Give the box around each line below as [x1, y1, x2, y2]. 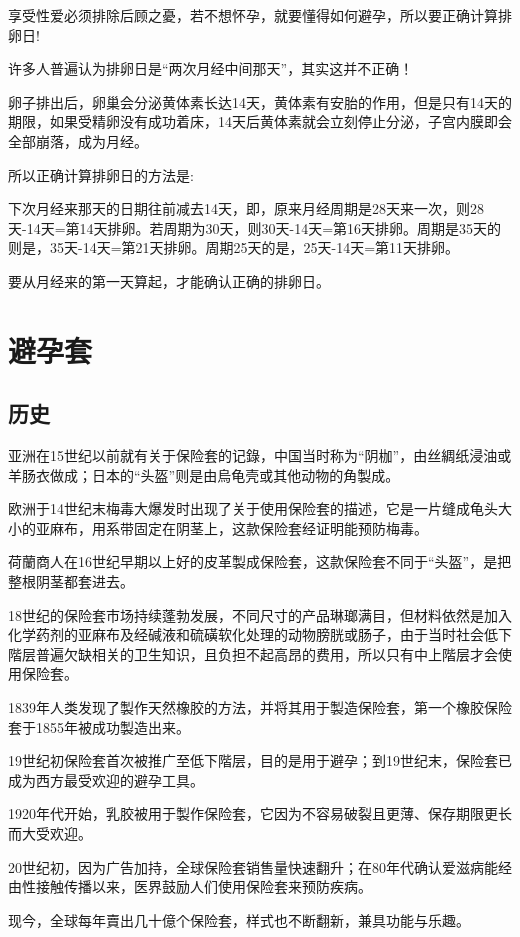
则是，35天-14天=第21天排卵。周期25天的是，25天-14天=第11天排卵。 [8, 237, 460, 258]
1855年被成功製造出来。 [35, 716, 190, 737]
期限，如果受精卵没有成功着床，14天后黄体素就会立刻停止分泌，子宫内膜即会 [8, 111, 512, 132]
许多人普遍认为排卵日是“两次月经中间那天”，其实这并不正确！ [8, 58, 414, 79]
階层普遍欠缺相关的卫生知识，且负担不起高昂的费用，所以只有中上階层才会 [8, 643, 498, 664]
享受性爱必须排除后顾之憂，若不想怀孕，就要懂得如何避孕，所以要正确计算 [8, 5, 498, 25]
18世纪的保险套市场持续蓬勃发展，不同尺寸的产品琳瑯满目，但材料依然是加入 [8, 604, 512, 625]
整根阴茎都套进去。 [8, 571, 134, 592]
